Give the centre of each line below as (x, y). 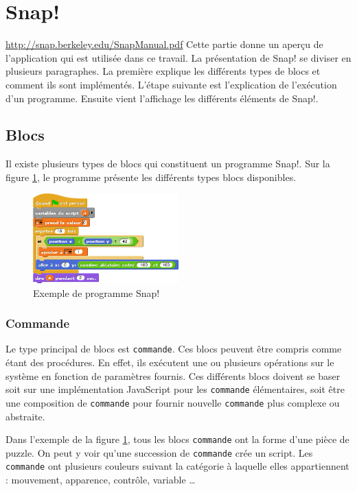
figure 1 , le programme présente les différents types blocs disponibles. (151, 177)
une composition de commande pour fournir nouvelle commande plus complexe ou (173, 402)
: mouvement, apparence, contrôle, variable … (101, 480)
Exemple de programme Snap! (96, 292)
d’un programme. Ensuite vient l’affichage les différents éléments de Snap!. (162, 98)
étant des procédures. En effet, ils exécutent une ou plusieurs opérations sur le (170, 362)
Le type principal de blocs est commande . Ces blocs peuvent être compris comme (174, 349)
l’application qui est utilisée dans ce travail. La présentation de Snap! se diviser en (178, 57)
